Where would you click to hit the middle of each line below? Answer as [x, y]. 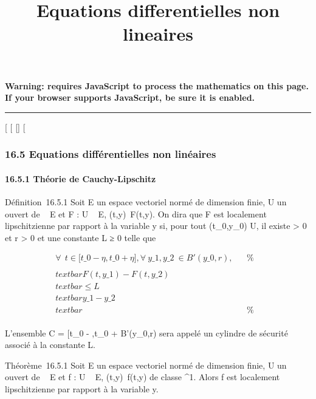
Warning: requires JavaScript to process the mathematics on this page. [157, 85]
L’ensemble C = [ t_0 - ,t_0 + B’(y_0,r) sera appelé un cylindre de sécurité [146, 332]
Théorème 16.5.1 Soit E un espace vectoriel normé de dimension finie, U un [146, 365]
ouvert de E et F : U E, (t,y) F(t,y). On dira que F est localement [136, 213]
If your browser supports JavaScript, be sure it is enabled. [130, 97]
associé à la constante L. [50, 345]
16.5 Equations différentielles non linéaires [111, 154]
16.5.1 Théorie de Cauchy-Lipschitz [81, 178]
